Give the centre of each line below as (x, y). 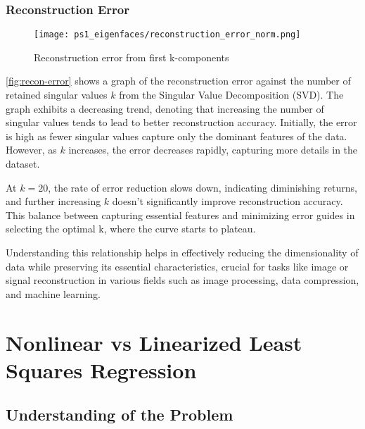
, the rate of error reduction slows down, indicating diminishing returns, (203, 187)
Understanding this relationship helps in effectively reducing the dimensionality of (182, 252)
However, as (31, 150)
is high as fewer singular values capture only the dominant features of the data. (177, 136)
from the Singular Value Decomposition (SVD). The (231, 95)
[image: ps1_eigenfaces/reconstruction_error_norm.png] (167, 35)
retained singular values (57, 95)
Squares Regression (101, 369)
